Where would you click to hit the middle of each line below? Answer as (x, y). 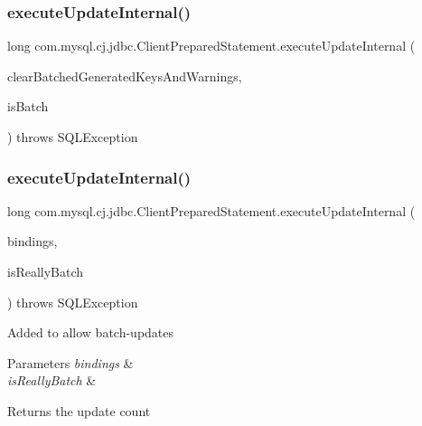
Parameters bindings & (70, 362)
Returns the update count (79, 410)
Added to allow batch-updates (91, 332)
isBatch (28, 106)
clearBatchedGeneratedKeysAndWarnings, (125, 76)
